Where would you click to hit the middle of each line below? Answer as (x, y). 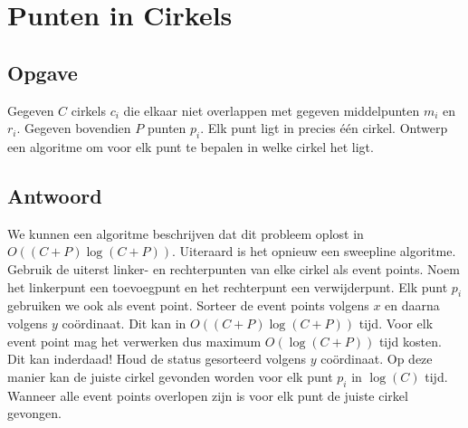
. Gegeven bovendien (74, 128)
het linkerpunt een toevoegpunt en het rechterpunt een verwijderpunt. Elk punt (228, 286)
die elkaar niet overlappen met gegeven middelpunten (272, 110)
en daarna (412, 305)
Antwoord (55, 195)
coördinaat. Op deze (377, 359)
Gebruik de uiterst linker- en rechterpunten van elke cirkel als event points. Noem (234, 268)
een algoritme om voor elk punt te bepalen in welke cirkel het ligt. (191, 146)
